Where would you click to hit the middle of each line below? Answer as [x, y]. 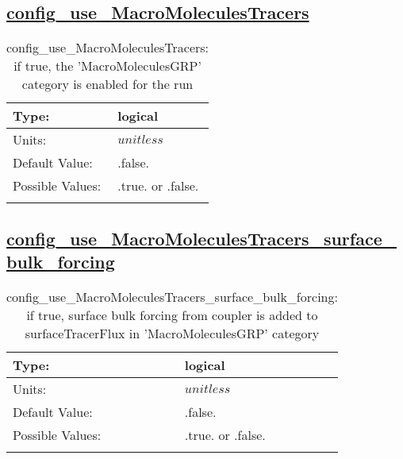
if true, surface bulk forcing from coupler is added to [172, 314]
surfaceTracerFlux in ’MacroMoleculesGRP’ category [172, 333]
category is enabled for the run [107, 84]
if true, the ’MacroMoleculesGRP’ [107, 66]
